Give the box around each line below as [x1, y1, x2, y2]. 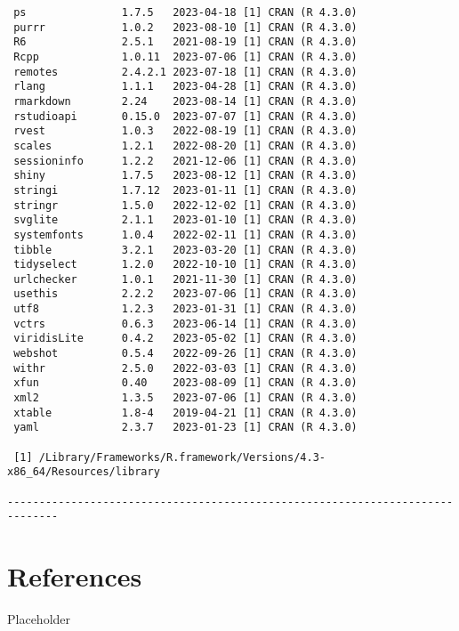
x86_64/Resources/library [7, 465, 160, 479]
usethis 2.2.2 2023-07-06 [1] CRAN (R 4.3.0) [13, 287, 358, 301]
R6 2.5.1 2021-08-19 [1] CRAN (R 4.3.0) [13, 36, 358, 49]
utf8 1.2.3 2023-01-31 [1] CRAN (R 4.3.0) [13, 303, 358, 316]
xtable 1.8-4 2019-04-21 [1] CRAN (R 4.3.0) [13, 406, 358, 419]
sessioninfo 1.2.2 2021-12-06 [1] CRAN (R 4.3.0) [13, 154, 358, 167]
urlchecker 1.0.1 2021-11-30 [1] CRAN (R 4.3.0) [13, 272, 358, 286]
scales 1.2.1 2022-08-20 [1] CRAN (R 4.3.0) [13, 139, 358, 152]
